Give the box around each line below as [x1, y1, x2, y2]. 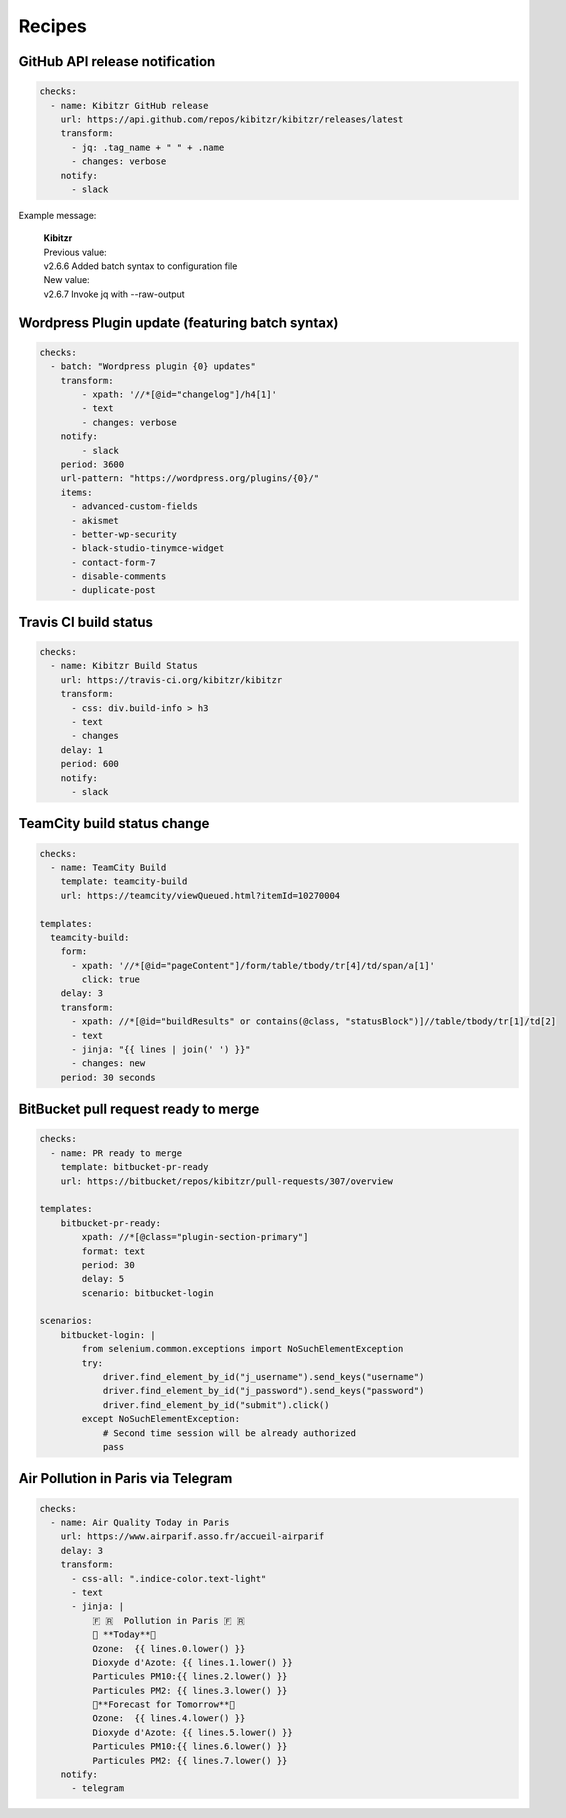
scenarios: [39, 1315, 93, 1327]
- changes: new [71, 1058, 146, 1069]
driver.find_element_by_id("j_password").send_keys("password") [102, 1385, 425, 1397]
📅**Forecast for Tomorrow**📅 [91, 1699, 235, 1710]
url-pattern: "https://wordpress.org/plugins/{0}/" [60, 473, 320, 484]
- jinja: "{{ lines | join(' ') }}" [71, 1044, 251, 1055]
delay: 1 [60, 744, 104, 755]
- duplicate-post [71, 585, 157, 596]
